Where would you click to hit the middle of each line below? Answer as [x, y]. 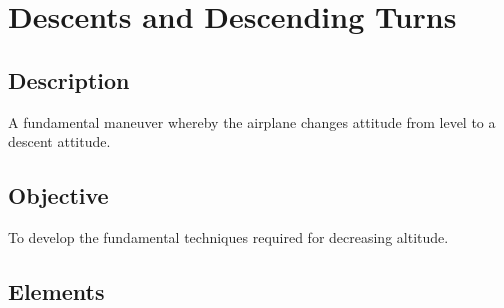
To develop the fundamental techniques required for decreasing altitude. [228, 236]
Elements [56, 290]
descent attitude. [59, 141]
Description [69, 79]
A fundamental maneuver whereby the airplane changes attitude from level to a [252, 121]
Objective [58, 195]
